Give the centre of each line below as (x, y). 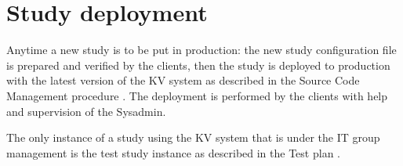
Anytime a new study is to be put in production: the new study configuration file (201, 50)
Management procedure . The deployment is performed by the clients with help (197, 95)
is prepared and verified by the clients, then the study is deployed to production (198, 65)
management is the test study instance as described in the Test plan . (173, 152)
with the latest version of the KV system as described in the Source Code (183, 80)
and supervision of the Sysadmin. (86, 111)
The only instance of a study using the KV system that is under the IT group (193, 137)
